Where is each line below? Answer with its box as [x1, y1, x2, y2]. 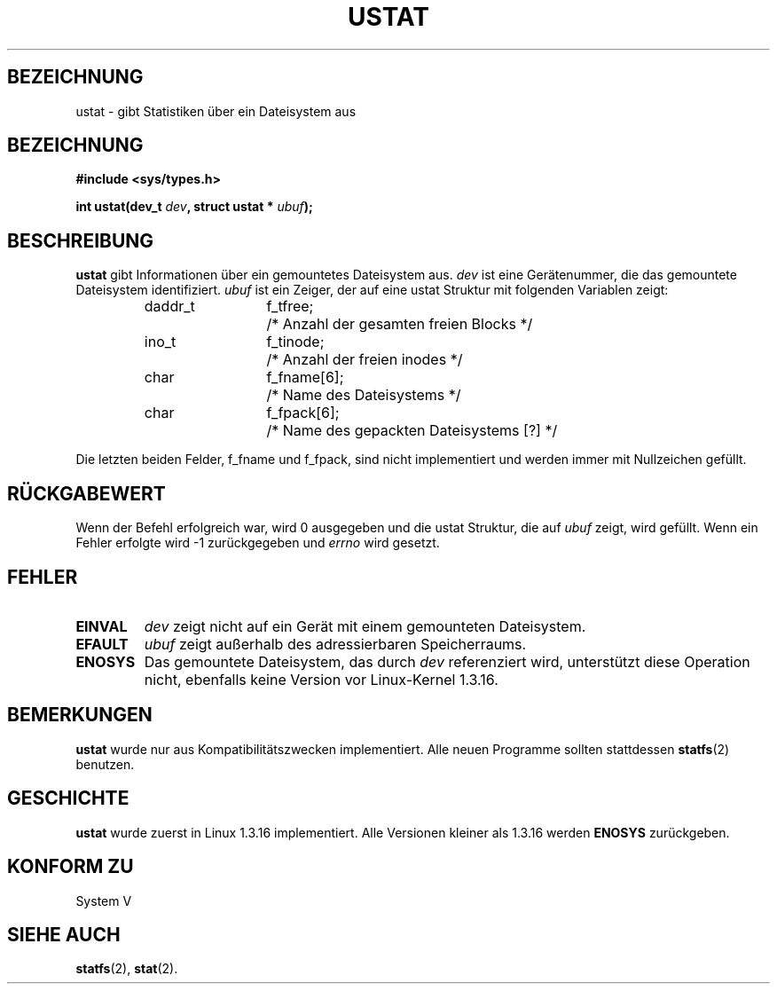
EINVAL [75, 617, 128, 635]
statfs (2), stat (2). [75, 961, 178, 977]
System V [75, 893, 132, 908]
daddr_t [144, 297, 195, 316]
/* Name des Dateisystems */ [266, 386, 461, 405]
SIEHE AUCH [7, 923, 121, 946]
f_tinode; [266, 333, 325, 351]
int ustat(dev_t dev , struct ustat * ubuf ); [75, 199, 313, 215]
